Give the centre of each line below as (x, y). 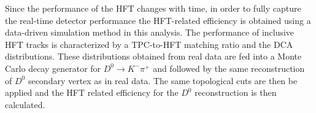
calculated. (25, 104)
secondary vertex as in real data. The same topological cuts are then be (163, 80)
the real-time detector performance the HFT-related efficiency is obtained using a (158, 20)
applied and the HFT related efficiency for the (92, 92)
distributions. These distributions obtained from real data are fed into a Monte (153, 56)
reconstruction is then (236, 92)
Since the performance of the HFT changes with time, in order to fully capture (153, 8)
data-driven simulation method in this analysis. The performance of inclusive (150, 32)
